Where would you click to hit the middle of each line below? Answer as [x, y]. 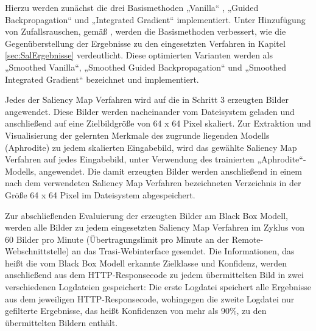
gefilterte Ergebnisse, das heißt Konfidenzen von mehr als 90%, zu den [136, 311]
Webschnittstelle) [37, 251]
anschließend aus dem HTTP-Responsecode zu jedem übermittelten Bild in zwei [154, 275]
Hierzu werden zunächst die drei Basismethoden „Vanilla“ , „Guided [132, 7]
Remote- [248, 239]
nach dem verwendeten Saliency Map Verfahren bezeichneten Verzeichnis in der [153, 183]
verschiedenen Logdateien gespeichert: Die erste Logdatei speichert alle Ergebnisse [158, 287]
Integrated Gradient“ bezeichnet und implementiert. [102, 79]
